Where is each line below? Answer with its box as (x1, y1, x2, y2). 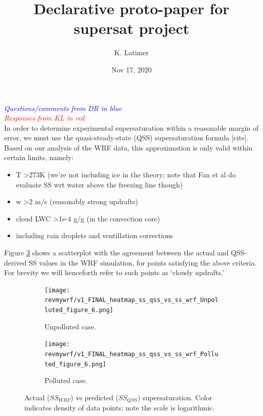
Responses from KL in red (4, 112, 84, 123)
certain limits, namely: (4, 152, 74, 163)
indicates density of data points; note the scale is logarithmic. (24, 402, 215, 413)
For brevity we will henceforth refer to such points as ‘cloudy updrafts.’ (4, 267, 225, 278)
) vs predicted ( (70, 392, 119, 402)
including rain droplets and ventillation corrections (16, 230, 173, 241)
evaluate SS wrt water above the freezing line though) (16, 179, 183, 190)
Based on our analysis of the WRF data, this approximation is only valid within (4, 142, 252, 153)
